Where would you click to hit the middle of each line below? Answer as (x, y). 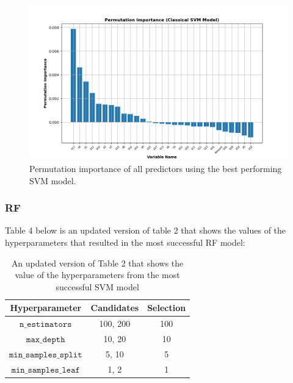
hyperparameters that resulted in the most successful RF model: (125, 242)
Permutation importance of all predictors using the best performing (156, 168)
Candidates (115, 308)
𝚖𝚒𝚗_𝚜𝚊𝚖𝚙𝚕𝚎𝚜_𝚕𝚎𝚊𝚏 (45, 370)
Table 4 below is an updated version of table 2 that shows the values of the (146, 230)
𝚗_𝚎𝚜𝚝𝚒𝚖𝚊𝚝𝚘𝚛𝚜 (46, 325)
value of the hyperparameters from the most (97, 275)
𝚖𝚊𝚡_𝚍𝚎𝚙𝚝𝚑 (46, 340)
